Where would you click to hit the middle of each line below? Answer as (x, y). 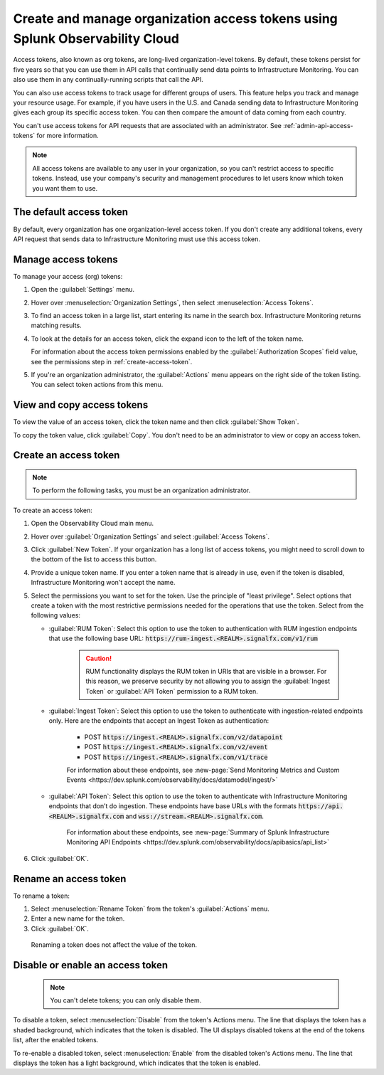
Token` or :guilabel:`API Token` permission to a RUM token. (172, 691)
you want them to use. (65, 188)
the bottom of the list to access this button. (94, 559)
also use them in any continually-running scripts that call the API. (108, 80)
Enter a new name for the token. (78, 918)
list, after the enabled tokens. (56, 1040)
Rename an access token (70, 879)
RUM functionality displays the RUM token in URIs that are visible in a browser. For (206, 671)
